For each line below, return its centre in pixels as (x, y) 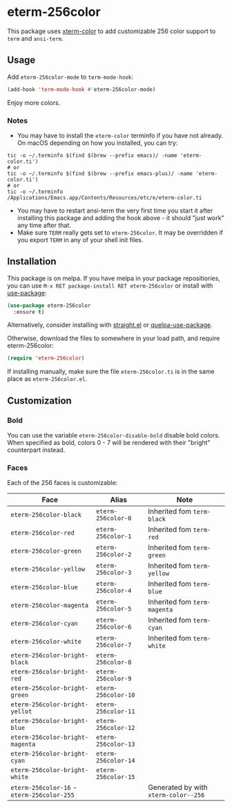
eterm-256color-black (46, 515)
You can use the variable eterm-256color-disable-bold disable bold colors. (114, 435)
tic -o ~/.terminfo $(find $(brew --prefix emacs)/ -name (92, 155)
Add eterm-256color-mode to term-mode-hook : (70, 77)
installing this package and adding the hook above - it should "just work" (120, 217)
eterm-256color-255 (42, 795)
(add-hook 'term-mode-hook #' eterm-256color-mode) (81, 89)
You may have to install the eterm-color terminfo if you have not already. (120, 135)
